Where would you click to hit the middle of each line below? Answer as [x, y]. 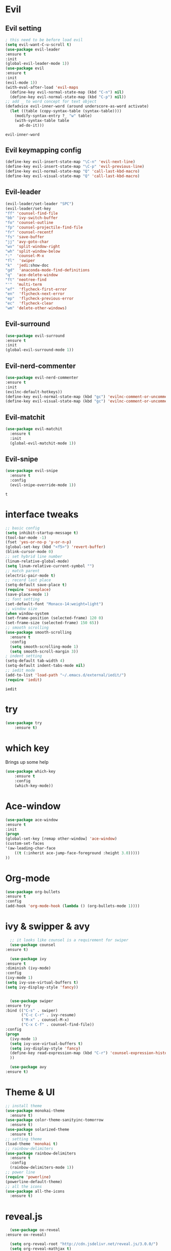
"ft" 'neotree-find [26, 280]
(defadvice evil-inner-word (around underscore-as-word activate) [77, 106]
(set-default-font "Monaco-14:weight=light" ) [54, 604]
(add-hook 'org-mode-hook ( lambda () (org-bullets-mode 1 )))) [73, 906]
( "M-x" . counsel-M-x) [45, 1020]
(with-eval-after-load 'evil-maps [42, 87]
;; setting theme [24, 1139]
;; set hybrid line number [34, 557]
